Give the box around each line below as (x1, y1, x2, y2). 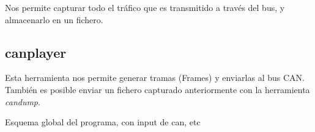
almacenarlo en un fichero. (5, 13, 103, 26)
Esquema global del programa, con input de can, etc (5, 116, 201, 128)
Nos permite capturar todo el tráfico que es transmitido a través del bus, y (5, 1, 285, 13)
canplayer (5, 43, 67, 61)
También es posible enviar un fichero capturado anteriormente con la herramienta (5, 83, 310, 96)
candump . (5, 95, 40, 108)
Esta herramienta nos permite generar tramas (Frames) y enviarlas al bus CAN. (5, 71, 305, 84)
